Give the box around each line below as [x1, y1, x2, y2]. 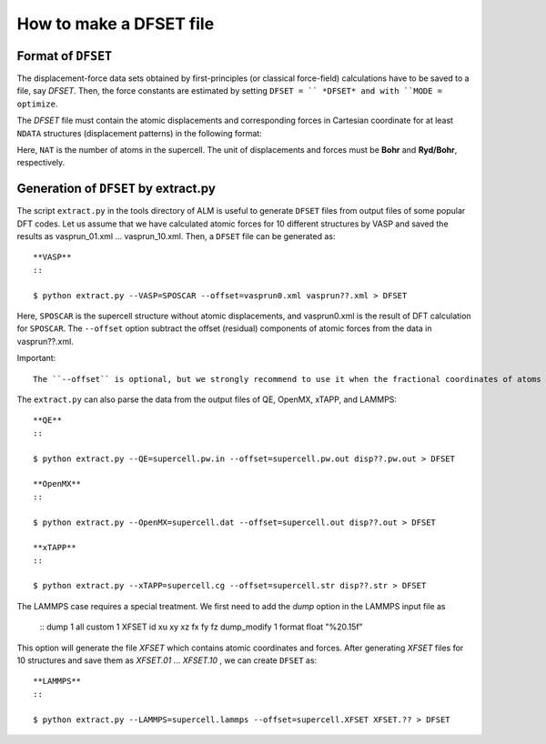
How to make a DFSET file [16, 14, 215, 34]
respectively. [16, 157, 66, 168]
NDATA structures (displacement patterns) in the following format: [16, 127, 263, 138]
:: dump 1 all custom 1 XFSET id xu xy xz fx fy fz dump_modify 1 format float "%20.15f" [39, 621, 363, 632]
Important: [16, 353, 56, 364]
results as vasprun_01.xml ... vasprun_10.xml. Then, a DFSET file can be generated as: [16, 231, 336, 242]
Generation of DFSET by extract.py [16, 181, 216, 196]
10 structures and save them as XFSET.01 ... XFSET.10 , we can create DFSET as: [16, 655, 318, 666]
